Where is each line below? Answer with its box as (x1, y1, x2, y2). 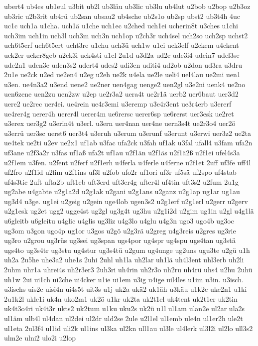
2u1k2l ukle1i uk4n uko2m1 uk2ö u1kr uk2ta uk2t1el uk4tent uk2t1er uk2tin (4, 293, 238, 304)
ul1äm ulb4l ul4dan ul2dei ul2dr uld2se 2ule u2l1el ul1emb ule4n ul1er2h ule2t (4, 313, 243, 323)
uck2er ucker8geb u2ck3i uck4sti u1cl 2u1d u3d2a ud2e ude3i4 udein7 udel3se (4, 49, 240, 60)
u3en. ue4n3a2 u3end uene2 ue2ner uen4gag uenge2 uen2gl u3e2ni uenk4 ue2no (4, 79, 246, 89)
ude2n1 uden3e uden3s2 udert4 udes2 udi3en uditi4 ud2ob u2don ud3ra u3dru (4, 59, 242, 70)
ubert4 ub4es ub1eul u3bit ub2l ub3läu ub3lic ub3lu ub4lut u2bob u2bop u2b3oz (4, 1, 251, 11)
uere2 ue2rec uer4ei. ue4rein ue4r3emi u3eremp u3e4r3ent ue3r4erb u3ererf (4, 98, 232, 109)
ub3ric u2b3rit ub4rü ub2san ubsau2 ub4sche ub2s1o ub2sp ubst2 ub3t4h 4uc (4, 10, 240, 21)
